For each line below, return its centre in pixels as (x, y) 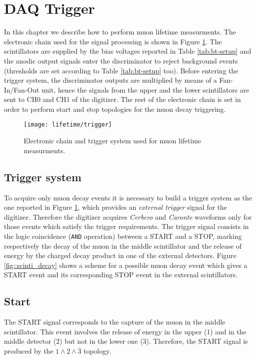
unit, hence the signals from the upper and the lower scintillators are (145, 89)
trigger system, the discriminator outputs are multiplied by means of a (110, 80)
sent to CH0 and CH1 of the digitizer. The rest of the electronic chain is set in (123, 99)
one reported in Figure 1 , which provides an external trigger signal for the (116, 207)
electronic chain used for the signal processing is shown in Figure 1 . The (113, 41)
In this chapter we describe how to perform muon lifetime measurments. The (120, 32)
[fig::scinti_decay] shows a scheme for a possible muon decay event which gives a (126, 265)
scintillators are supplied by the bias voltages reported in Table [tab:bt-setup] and (128, 51)
